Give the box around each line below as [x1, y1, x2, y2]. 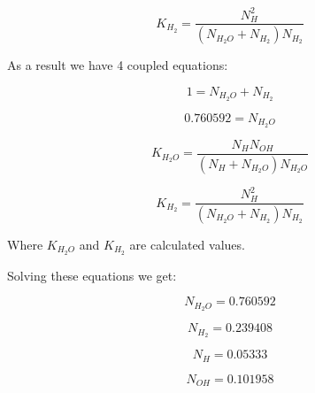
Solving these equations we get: [7, 266, 177, 284]
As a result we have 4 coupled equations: [7, 56, 228, 74]
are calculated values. [129, 235, 245, 254]
